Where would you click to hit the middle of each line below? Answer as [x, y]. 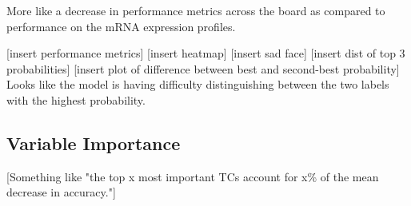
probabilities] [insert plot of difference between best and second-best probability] [203, 68]
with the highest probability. [76, 99]
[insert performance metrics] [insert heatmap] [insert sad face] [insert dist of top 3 [206, 53]
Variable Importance [94, 143]
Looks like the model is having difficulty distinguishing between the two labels [198, 84]
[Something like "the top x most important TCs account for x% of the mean [193, 176]
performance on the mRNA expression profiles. [121, 26]
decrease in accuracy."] [61, 192]
